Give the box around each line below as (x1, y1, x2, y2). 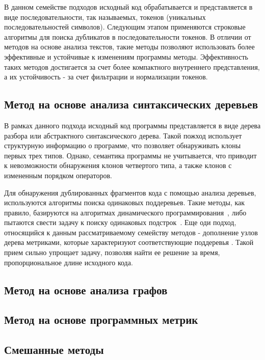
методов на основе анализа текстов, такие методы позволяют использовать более (4, 41, 255, 52)
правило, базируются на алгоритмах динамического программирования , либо (4, 207, 247, 217)
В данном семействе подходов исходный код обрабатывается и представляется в (4, 2, 253, 12)
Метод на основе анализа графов (4, 282, 168, 297)
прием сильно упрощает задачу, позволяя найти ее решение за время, (4, 247, 220, 258)
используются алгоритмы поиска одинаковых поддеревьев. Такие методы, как (4, 197, 245, 208)
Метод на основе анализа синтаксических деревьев (4, 96, 258, 112)
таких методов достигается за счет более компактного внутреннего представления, (4, 61, 260, 72)
